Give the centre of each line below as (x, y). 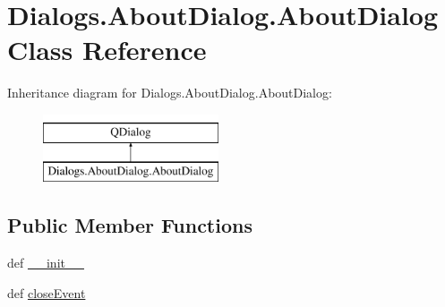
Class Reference (107, 50)
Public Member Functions (130, 225)
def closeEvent (47, 292)
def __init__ (46, 263)
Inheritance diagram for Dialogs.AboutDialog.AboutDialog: (170, 93)
